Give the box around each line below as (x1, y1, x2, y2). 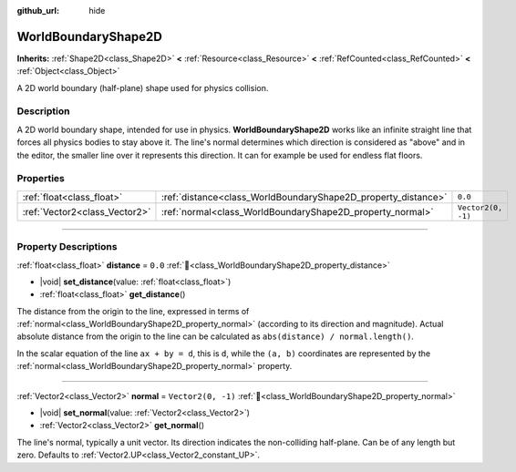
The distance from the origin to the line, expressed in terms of (16, 305, 250, 316)
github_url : (16, 5, 59, 15)
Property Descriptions (16, 241, 118, 253)
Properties (16, 172, 66, 185)
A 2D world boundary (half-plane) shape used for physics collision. (16, 82, 269, 93)
